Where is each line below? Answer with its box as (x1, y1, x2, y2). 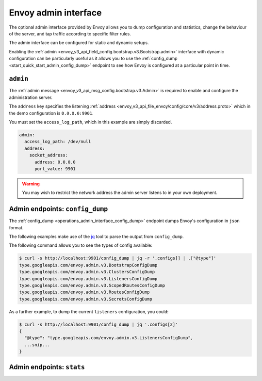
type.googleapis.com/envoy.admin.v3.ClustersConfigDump (19, 269, 155, 275)
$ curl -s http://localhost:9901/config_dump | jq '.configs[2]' (19, 321, 178, 327)
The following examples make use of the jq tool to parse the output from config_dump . (9, 233, 184, 239)
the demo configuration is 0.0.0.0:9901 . (9, 110, 94, 116)
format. (9, 224, 24, 230)
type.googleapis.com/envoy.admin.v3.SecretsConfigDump (19, 296, 152, 302)
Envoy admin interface (9, 7, 102, 18)
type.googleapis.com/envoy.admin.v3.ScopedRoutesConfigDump (19, 283, 165, 288)
